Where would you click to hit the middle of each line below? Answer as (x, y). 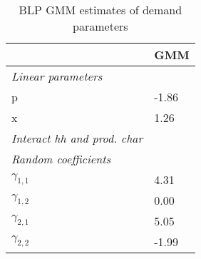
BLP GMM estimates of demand (100, 10)
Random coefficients (61, 159)
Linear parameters (57, 76)
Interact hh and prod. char (77, 138)
